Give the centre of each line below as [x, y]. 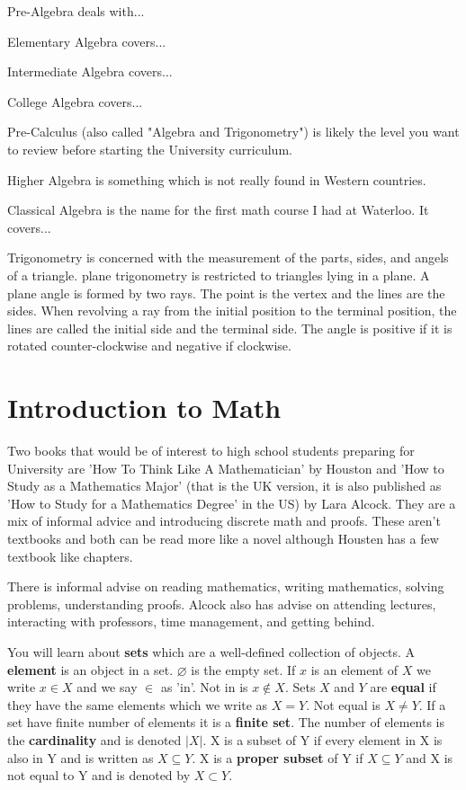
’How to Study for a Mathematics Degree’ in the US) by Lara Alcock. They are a [232, 503]
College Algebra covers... [75, 101]
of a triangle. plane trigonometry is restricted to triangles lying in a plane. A [219, 275]
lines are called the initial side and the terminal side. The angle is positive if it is [230, 328]
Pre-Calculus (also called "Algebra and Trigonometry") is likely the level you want [233, 132]
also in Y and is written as [81, 757]
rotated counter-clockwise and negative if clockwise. [149, 346]
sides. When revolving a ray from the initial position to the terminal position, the [232, 311]
